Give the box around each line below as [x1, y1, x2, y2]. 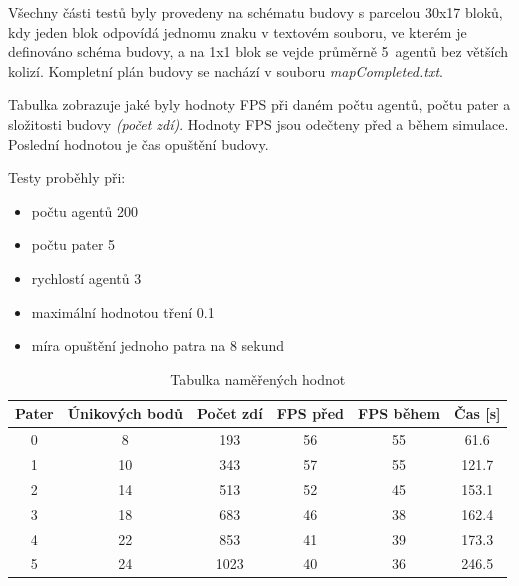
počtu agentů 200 [31, 200, 138, 221]
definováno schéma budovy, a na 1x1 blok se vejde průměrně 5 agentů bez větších [8, 41, 509, 62]
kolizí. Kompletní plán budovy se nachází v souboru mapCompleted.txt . [8, 60, 443, 81]
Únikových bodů [67, 403, 183, 424]
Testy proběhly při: [8, 167, 126, 188]
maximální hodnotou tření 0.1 [31, 301, 215, 322]
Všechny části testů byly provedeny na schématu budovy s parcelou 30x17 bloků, [8, 2, 503, 22]
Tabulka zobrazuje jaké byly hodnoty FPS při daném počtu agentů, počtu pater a [8, 94, 511, 115]
